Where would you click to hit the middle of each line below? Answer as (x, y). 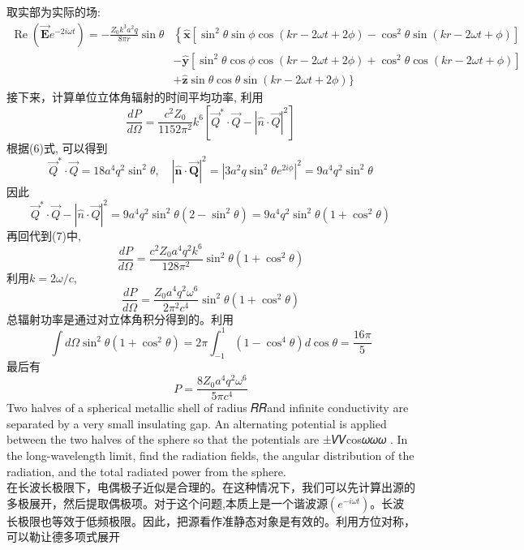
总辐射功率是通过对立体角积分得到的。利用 (120, 318)
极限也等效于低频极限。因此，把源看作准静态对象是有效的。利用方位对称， (216, 520)
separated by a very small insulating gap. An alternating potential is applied (197, 423)
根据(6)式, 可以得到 (57, 147)
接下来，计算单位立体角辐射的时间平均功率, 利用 (135, 96)
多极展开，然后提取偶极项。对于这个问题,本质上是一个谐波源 (167, 503)
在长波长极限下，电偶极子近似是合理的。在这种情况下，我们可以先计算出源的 (211, 487)
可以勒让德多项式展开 (63, 537)
